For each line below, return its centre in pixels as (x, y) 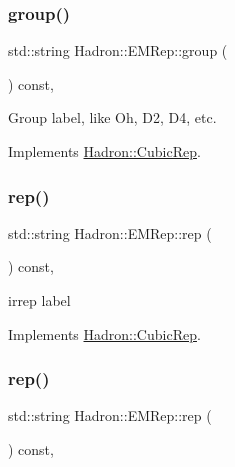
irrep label (39, 300)
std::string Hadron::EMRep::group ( (118, 50)
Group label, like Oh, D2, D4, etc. (112, 117)
